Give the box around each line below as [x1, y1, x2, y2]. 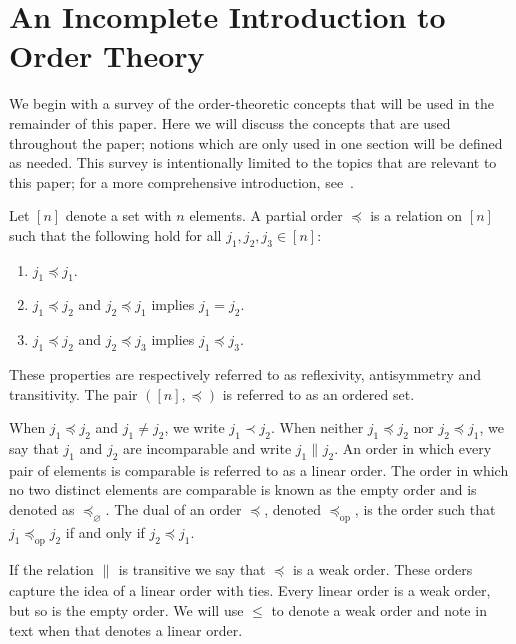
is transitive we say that [118, 558, 266, 579]
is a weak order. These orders [292, 558, 473, 579]
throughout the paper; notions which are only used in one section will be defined [9, 132, 503, 153]
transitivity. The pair [9, 383, 138, 404]
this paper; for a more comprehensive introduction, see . [9, 171, 355, 192]
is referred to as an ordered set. [222, 383, 415, 404]
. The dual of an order [105, 499, 242, 520]
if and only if [65, 521, 145, 542]
